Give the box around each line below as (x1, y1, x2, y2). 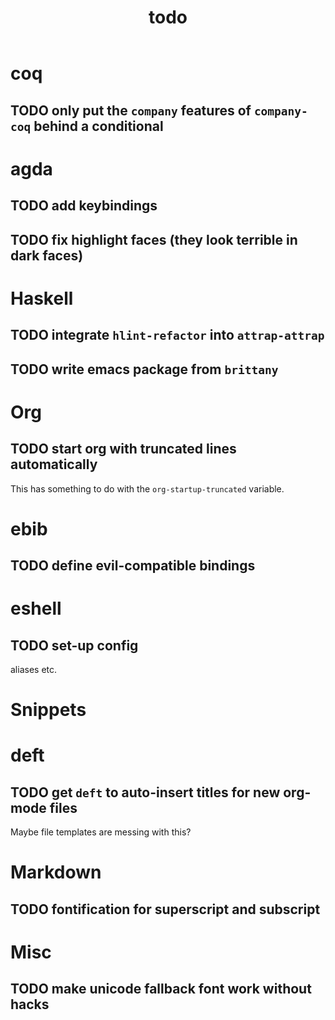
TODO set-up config (10, 637, 139, 654)
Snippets (10, 699, 87, 721)
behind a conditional (33, 117, 164, 135)
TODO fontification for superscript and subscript (10, 901, 321, 918)
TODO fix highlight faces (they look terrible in (10, 231, 298, 248)
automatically (10, 456, 98, 473)
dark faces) (10, 247, 84, 264)
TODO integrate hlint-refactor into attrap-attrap (10, 327, 325, 344)
